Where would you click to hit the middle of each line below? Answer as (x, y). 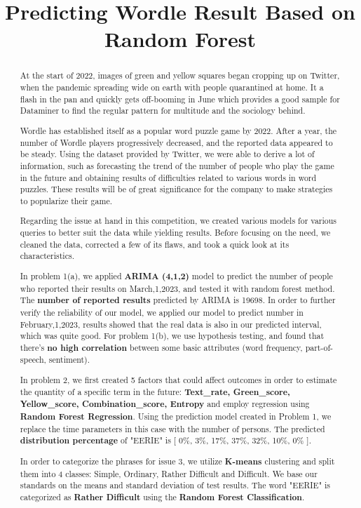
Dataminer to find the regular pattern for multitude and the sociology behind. (163, 111)
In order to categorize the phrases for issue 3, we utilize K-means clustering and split (177, 461)
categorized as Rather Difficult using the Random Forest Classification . (162, 497)
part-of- (319, 347)
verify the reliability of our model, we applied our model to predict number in (162, 312)
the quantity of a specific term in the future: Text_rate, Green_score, (155, 392)
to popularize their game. (66, 200)
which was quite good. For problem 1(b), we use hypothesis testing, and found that (172, 336)
